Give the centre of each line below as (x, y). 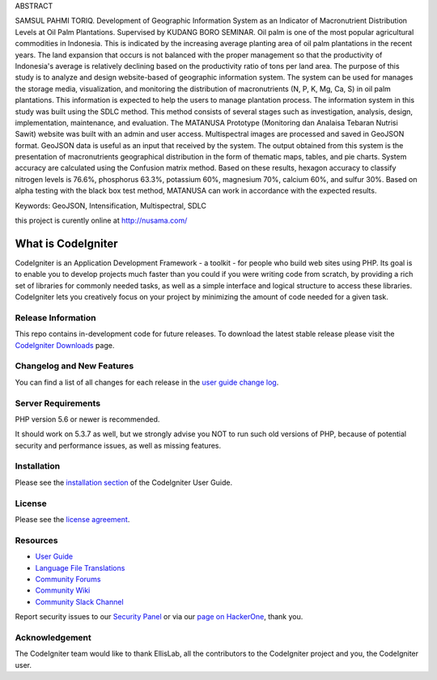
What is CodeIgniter (66, 243)
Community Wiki (63, 590)
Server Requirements (58, 403)
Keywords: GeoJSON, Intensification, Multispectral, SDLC (110, 206)
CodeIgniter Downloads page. (65, 345)
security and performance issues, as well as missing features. (118, 445)
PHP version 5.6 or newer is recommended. (87, 419)
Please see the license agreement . (72, 519)
